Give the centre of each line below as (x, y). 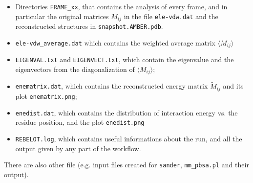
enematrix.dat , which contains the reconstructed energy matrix (112, 86)
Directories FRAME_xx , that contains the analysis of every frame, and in (121, 6)
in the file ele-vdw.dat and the (171, 16)
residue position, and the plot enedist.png (80, 122)
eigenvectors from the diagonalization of (75, 69)
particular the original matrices (62, 16)
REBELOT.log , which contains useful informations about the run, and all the (129, 138)
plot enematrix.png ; (46, 96)
